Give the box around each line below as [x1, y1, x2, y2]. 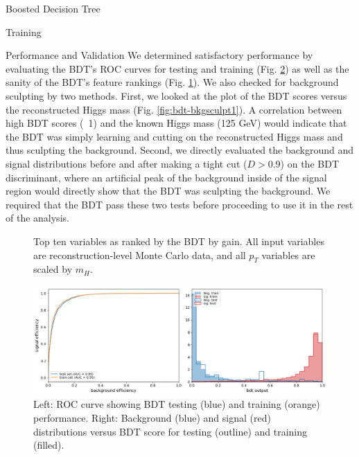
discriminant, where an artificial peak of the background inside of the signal [6, 170, 327, 184]
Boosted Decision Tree [6, 1, 100, 15]
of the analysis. [6, 210, 69, 225]
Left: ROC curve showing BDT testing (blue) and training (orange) [33, 397, 320, 411]
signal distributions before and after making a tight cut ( [6, 156, 247, 170]
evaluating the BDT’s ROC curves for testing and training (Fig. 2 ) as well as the [6, 61, 349, 75]
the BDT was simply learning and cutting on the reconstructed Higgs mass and [6, 129, 343, 143]
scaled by [33, 262, 73, 276]
